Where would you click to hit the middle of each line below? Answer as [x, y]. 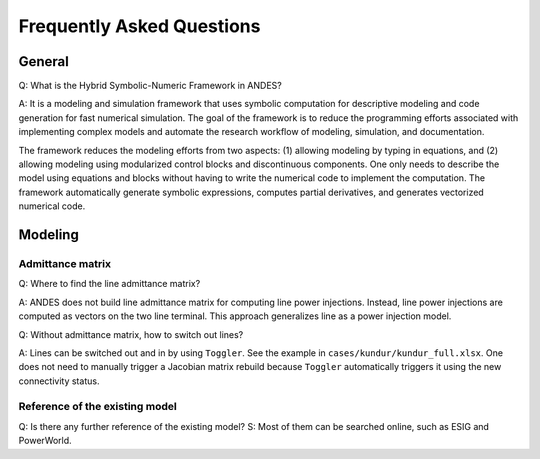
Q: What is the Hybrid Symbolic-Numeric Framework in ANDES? [150, 86]
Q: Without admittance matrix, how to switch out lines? [131, 334]
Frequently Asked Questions [139, 26]
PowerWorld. [45, 441]
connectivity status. [59, 381]
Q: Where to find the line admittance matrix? [109, 284]
